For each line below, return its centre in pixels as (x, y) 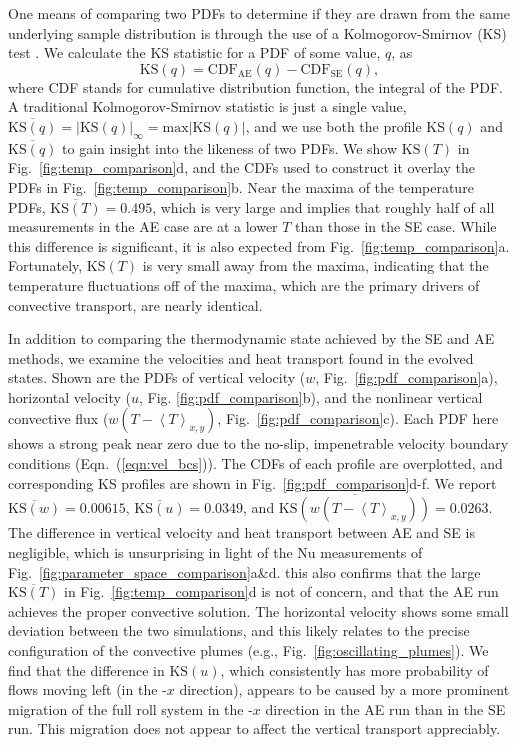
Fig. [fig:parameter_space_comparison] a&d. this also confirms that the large (244, 571)
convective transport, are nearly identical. (135, 304)
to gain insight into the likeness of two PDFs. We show (230, 147)
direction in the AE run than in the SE (385, 708)
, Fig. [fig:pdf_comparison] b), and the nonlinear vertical (310, 396)
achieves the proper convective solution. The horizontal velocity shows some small (258, 610)
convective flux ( (58, 418)
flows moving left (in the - (87, 689)
